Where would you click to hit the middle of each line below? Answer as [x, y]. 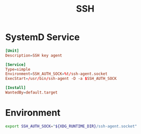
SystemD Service [43, 37]
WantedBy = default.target [31, 93]
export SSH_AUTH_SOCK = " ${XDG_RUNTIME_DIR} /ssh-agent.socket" [71, 126]
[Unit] [12, 51]
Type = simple [18, 69]
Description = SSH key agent [34, 55]
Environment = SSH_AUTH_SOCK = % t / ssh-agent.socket [57, 74]
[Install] [16, 88]
